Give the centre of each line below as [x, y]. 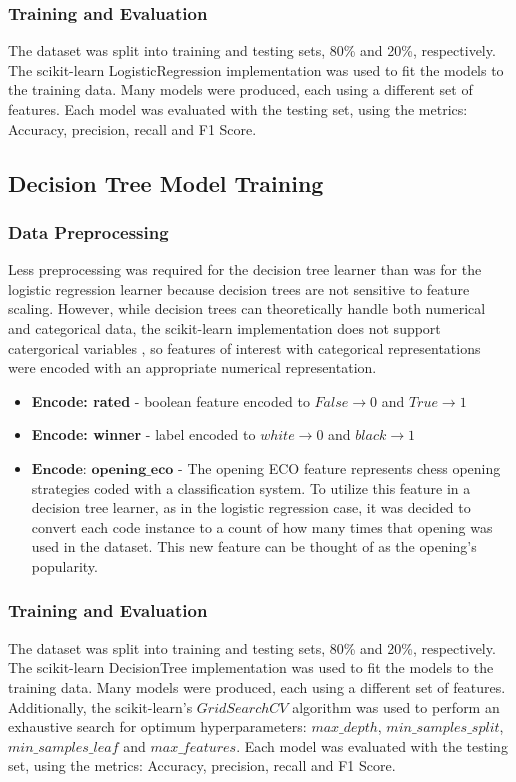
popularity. [64, 565]
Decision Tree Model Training [166, 182]
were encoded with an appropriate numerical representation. [192, 367]
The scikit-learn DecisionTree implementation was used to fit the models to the [251, 667]
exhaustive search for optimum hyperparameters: [157, 726]
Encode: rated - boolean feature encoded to [170, 400]
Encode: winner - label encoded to [143, 434]
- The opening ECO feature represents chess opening [339, 467]
